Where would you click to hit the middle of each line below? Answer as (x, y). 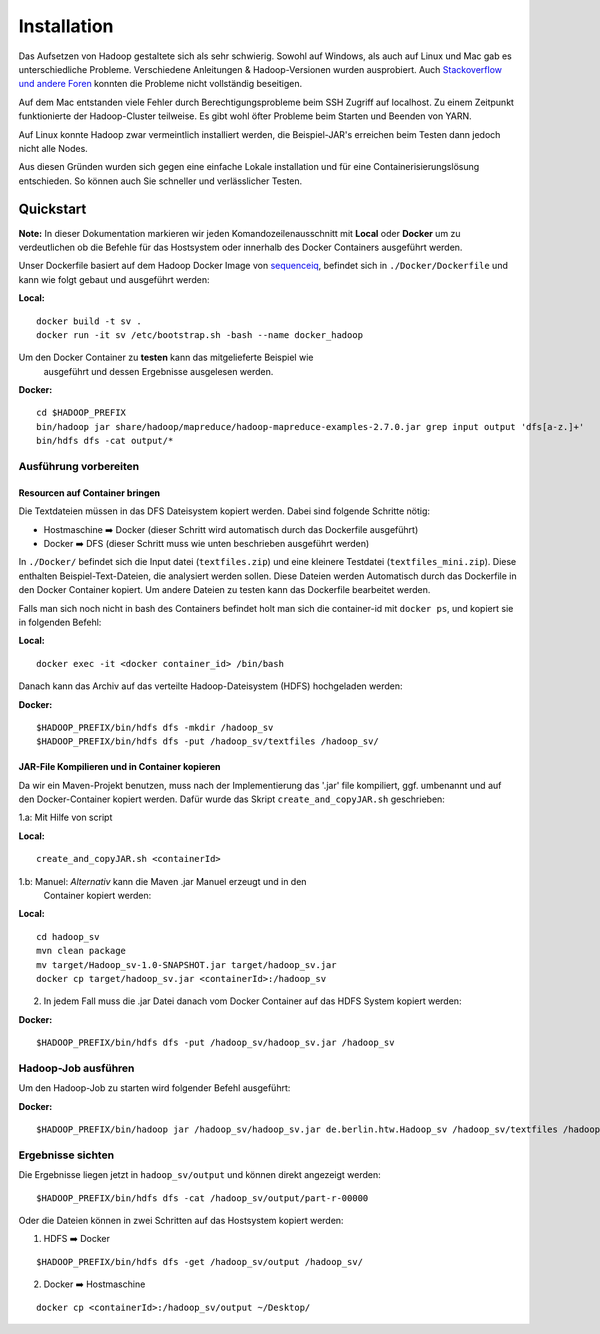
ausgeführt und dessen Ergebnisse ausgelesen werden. (158, 371)
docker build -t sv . (89, 321)
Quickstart (52, 209)
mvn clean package (81, 951)
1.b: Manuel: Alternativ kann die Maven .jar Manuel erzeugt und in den (162, 881)
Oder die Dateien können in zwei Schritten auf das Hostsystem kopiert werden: (181, 1220)
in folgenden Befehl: (60, 622)
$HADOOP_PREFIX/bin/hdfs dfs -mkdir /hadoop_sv (155, 727)
